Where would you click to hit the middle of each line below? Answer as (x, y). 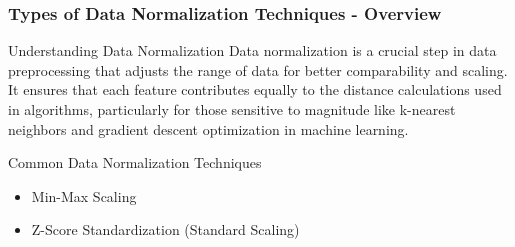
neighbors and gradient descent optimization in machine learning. (208, 128)
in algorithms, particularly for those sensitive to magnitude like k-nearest (232, 109)
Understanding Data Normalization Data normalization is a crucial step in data (252, 50)
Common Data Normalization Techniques (135, 162)
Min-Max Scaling (84, 195)
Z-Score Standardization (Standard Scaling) (165, 229)
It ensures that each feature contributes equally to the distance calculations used (255, 89)
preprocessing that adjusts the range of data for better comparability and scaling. (258, 69)
